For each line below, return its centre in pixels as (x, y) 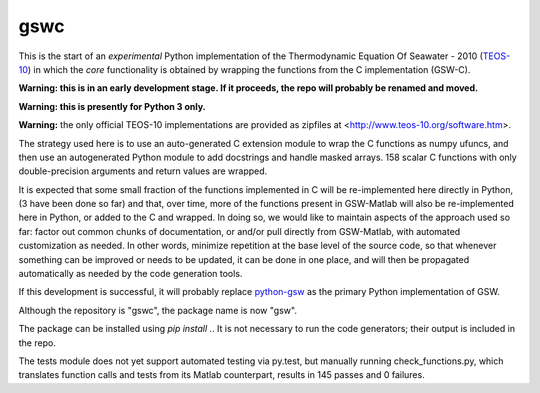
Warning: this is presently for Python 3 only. (112, 106)
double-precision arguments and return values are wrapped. (143, 171)
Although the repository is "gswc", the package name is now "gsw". (157, 310)
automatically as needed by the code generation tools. (130, 274)
